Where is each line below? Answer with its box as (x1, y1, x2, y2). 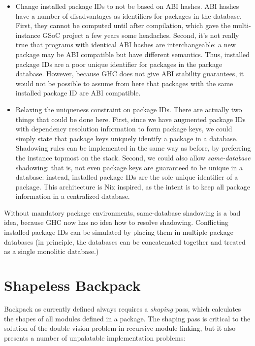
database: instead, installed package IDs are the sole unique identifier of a (15, 172, 238, 182)
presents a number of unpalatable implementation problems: (4, 332, 186, 343)
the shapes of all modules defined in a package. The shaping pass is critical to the (4, 313, 251, 323)
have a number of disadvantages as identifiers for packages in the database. (15, 10, 242, 21)
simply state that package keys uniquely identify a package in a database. (15, 133, 238, 143)
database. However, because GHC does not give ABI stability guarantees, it (15, 68, 244, 79)
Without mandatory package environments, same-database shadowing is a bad (4, 207, 241, 218)
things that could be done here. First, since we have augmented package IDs (15, 114, 246, 124)
